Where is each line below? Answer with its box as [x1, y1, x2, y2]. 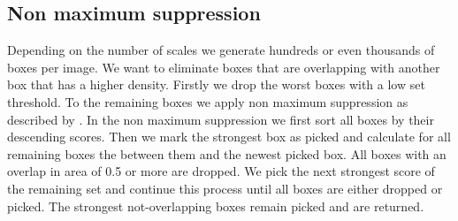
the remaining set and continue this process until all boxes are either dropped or [7, 179, 443, 197]
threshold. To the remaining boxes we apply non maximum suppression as [7, 92, 408, 110]
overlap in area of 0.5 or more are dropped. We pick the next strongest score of [7, 162, 435, 180]
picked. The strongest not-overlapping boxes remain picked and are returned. [7, 196, 424, 215]
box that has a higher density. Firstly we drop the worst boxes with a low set [7, 75, 425, 94]
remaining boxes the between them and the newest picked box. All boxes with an [7, 144, 447, 163]
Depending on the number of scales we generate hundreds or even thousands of [7, 41, 435, 59]
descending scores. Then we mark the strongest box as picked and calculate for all [7, 127, 451, 146]
